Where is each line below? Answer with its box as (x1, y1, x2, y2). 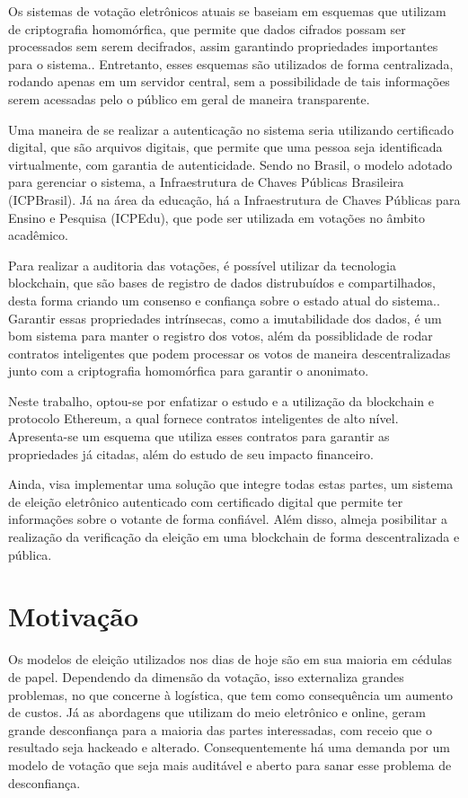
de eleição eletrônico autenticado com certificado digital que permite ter (8, 492, 403, 510)
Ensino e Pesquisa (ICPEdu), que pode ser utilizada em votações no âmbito (8, 208, 425, 226)
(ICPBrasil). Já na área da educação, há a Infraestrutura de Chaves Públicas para (8, 190, 461, 208)
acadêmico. (8, 226, 68, 244)
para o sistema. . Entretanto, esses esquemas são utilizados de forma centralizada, (8, 54, 454, 73)
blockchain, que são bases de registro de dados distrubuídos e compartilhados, (8, 273, 436, 292)
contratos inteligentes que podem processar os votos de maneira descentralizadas (8, 343, 451, 362)
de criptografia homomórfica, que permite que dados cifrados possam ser (8, 19, 406, 38)
